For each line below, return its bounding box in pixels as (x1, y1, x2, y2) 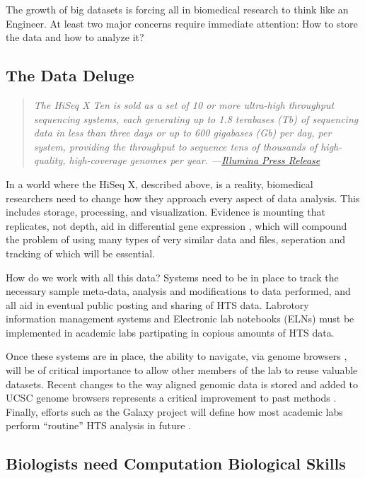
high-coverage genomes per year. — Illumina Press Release (69, 153, 320, 168)
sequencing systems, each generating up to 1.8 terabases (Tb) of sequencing (33, 111, 359, 126)
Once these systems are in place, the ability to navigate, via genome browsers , (6, 349, 347, 363)
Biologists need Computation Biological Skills (6, 453, 346, 474)
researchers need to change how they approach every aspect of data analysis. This (6, 190, 360, 205)
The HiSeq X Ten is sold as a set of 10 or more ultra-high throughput (33, 97, 335, 112)
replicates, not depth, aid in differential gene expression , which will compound (6, 218, 347, 233)
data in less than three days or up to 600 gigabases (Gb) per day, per (33, 125, 332, 140)
